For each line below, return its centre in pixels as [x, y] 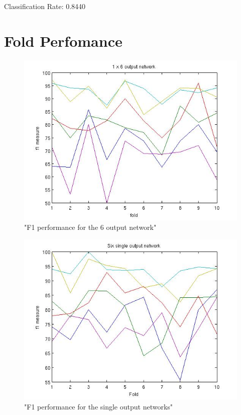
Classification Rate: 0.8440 [45, 6]
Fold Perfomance [63, 40]
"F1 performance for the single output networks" [99, 406]
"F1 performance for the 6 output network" [90, 227]
